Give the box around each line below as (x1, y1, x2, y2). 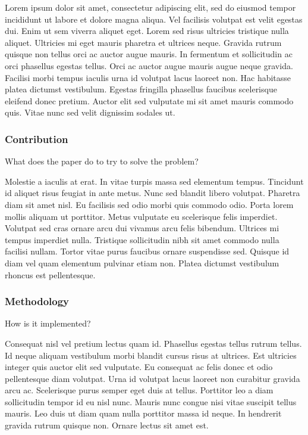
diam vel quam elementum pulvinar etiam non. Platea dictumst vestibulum (5, 256, 279, 269)
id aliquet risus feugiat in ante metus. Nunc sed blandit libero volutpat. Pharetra (5, 187, 300, 199)
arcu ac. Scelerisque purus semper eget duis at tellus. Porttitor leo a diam (5, 384, 274, 396)
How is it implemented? (5, 317, 91, 330)
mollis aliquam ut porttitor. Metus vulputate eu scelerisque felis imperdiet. (5, 210, 278, 222)
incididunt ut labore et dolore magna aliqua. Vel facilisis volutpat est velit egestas (5, 13, 303, 25)
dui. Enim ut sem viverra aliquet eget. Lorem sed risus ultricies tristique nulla (5, 24, 289, 37)
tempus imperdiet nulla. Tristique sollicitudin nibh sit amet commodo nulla (5, 233, 279, 246)
